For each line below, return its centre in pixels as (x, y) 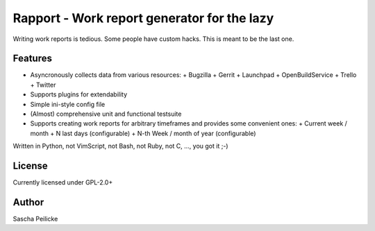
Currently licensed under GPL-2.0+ (63, 182)
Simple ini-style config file (68, 104)
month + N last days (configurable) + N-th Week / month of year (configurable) (143, 133)
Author (28, 202)
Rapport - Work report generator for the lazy (143, 18)
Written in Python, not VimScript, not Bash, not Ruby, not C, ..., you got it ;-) (120, 146)
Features (32, 59)
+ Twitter (43, 85)
